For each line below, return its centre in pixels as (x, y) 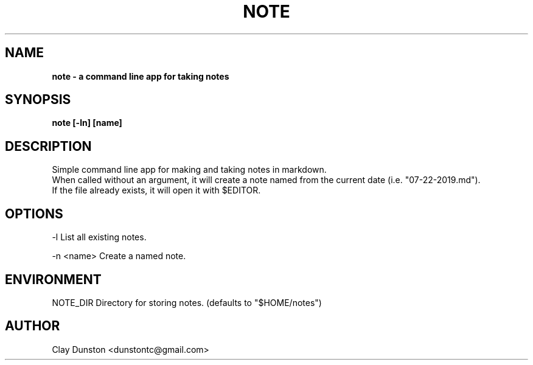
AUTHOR (33, 326)
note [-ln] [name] (87, 123)
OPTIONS (34, 214)
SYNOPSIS (38, 100)
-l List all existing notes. (99, 237)
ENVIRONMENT (53, 279)
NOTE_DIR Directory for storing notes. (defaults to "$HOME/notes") (187, 302)
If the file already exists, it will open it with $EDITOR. (156, 190)
